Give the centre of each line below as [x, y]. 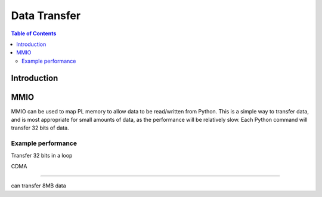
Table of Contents [34, 33]
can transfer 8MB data [39, 186]
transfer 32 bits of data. [40, 128]
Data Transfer [46, 16]
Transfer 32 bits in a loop [42, 155]
